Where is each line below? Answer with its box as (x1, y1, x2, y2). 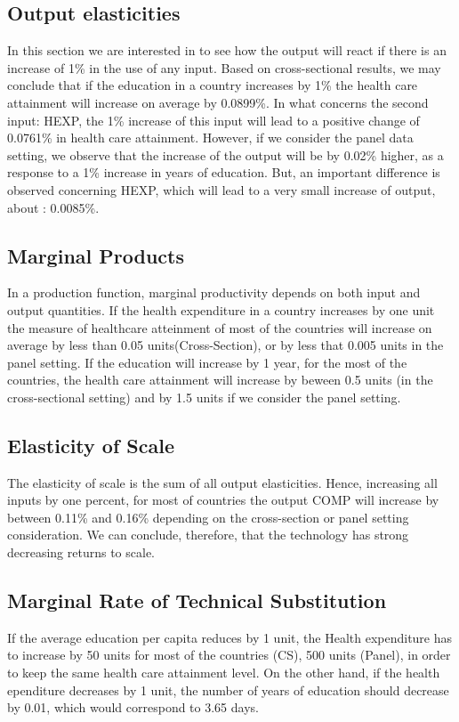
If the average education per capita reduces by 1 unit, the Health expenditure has (7, 628, 453, 646)
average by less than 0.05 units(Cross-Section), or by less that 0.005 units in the (7, 336, 444, 354)
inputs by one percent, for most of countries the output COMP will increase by (7, 491, 439, 509)
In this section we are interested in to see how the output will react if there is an (7, 41, 447, 60)
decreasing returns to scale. (7, 543, 155, 562)
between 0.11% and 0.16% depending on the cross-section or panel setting (7, 507, 409, 526)
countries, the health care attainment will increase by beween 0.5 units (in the (7, 370, 433, 389)
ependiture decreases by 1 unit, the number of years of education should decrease (7, 680, 449, 699)
